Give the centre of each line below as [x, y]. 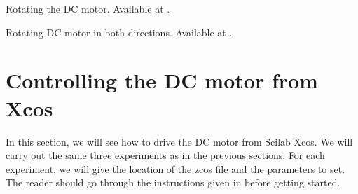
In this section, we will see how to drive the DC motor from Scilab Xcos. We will [179, 141]
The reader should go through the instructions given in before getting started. [173, 182]
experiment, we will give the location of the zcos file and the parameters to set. [175, 168]
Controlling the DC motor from [162, 80]
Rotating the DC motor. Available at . [88, 8]
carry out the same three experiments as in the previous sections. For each [165, 155]
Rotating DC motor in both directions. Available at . [119, 32]
